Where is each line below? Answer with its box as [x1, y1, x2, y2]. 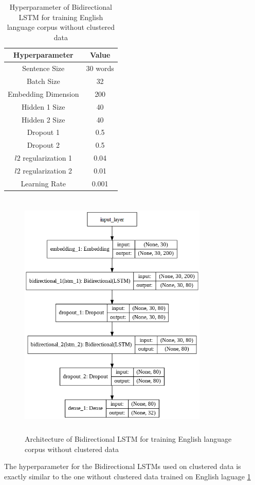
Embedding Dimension [8, 88, 79, 99]
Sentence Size [22, 63, 65, 74]
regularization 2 [23, 165, 72, 176]
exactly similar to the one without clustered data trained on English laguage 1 [4, 471, 251, 481]
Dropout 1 [27, 127, 60, 137]
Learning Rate [21, 178, 66, 188]
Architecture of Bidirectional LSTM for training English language [25, 434, 232, 444]
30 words [86, 63, 114, 74]
